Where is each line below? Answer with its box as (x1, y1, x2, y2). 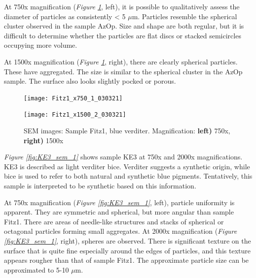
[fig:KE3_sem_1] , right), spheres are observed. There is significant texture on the (4, 236, 251, 246)
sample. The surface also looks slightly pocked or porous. (4, 76, 176, 86)
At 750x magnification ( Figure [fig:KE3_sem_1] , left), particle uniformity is (4, 197, 235, 207)
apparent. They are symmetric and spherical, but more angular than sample (4, 207, 234, 217)
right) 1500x (24, 135, 64, 145)
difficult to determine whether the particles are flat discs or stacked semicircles (4, 30, 241, 40)
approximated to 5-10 (4, 264, 69, 275)
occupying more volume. (4, 40, 77, 50)
